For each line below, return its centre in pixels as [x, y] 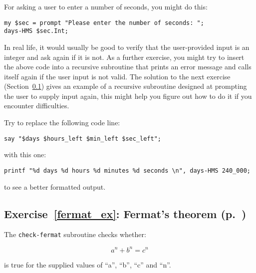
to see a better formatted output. [55, 186]
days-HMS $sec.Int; [36, 31]
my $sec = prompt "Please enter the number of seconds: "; [104, 23]
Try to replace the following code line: [62, 123]
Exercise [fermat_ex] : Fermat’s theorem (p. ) [125, 213]
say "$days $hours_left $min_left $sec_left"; [83, 138]
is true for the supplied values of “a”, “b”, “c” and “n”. [88, 264]
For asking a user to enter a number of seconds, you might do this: [106, 6]
